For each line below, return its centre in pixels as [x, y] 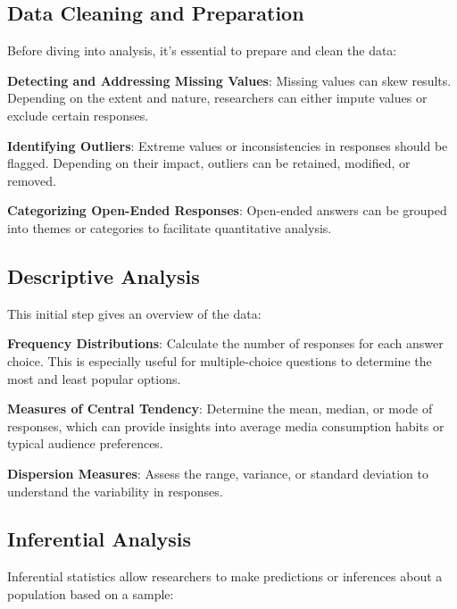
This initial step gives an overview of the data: [134, 313]
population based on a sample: [91, 593]
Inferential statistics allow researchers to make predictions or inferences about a [225, 576]
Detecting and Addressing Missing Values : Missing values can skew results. [229, 80]
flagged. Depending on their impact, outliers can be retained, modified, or [209, 163]
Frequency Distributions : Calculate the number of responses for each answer [225, 343]
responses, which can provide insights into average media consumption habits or [226, 425]
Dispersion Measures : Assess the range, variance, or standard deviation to [218, 473]
